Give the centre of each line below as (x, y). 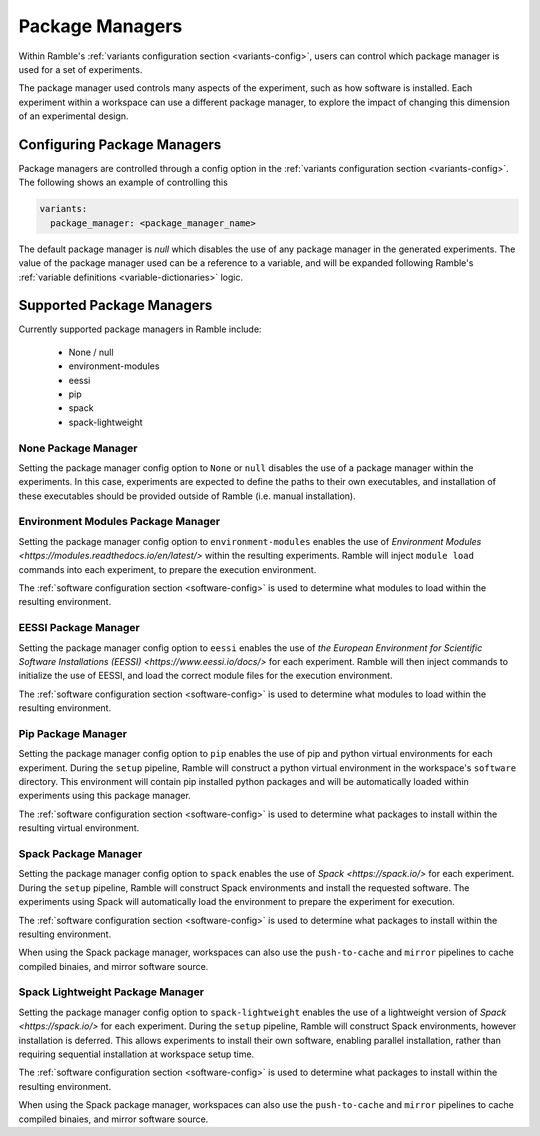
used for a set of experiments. (80, 69)
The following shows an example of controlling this (123, 182)
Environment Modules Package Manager (119, 522)
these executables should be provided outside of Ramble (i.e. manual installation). (187, 496)
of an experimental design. (73, 116)
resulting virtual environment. (79, 828)
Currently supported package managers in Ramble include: (140, 329)
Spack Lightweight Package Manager (111, 992)
